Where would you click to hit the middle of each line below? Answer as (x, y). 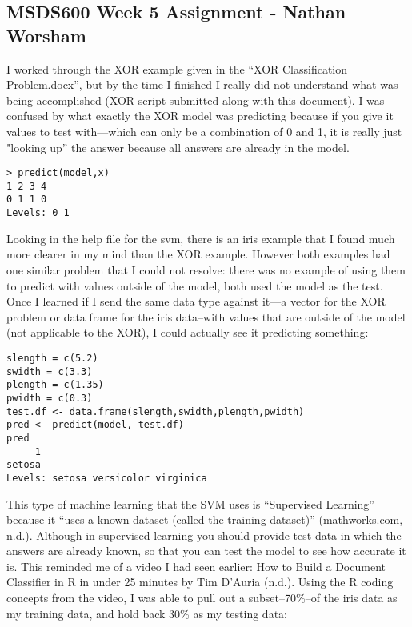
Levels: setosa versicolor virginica (107, 478)
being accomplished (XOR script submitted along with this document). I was (196, 100)
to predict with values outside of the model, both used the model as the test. (195, 285)
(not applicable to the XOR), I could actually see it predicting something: (188, 332)
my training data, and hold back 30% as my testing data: (147, 613)
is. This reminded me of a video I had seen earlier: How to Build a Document (196, 566)
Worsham (46, 35)
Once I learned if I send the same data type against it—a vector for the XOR (196, 301)
